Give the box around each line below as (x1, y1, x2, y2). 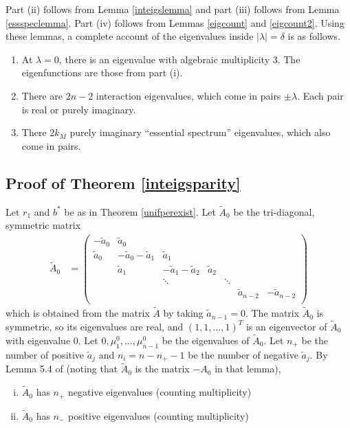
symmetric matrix (6, 218, 81, 232)
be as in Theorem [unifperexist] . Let (64, 204, 216, 218)
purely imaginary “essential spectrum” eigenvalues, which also (69, 125, 331, 139)
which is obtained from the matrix (6, 306, 150, 320)
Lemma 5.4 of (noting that (6, 361, 118, 376)
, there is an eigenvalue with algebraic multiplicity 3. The (58, 52, 300, 66)
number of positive (6, 347, 85, 361)
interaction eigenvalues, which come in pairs (96, 88, 281, 102)
